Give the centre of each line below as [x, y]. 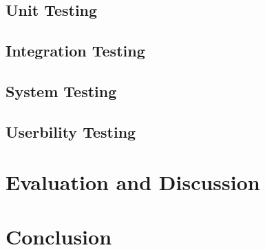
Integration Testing [75, 51]
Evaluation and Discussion [133, 182]
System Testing [61, 91]
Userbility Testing [71, 131]
